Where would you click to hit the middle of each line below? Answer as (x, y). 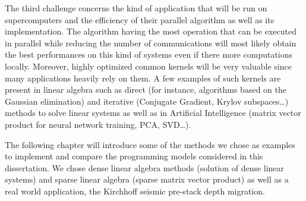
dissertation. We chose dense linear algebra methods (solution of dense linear (145, 167)
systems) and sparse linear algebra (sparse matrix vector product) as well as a (147, 179)
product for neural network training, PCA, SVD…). (98, 124)
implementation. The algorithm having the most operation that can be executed (151, 31)
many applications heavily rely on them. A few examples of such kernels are (143, 78)
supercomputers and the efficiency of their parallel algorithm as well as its (140, 19)
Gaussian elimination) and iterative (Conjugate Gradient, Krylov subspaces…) (147, 101)
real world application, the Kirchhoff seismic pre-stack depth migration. (135, 191)
